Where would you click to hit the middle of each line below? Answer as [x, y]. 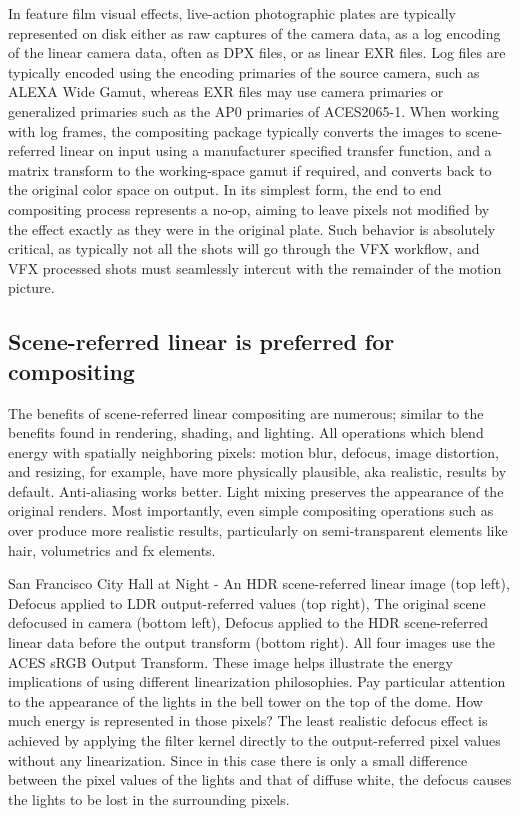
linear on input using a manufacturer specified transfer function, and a [275, 150]
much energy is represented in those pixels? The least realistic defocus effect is [248, 720]
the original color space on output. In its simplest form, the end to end [225, 189]
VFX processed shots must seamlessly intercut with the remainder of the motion [255, 267]
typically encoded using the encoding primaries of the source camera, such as [244, 71]
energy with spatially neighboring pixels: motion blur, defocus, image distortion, [253, 451]
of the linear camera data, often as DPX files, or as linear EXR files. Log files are [257, 52]
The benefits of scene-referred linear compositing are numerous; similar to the [246, 412]
